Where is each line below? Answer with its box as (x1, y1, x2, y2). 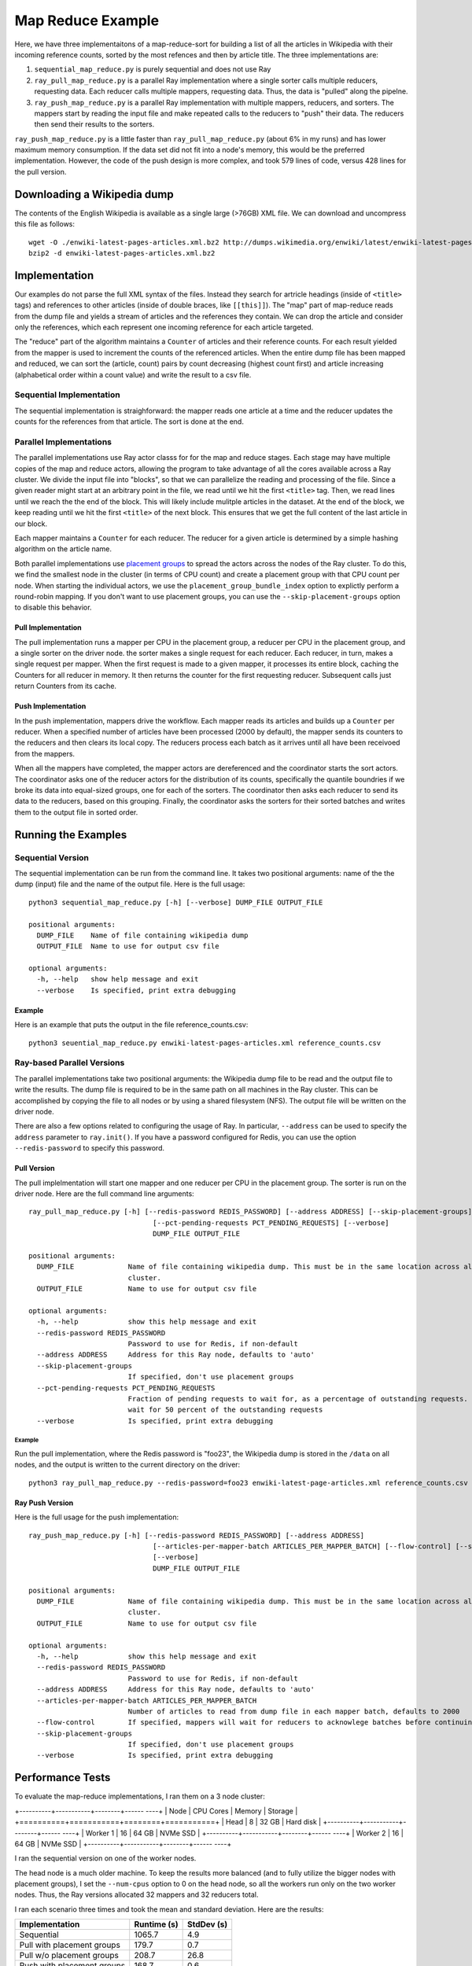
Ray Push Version (14, 1498, 74, 1508)
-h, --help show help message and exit (36, 975, 199, 984)
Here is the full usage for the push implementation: (14, 1512, 179, 1522)
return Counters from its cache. (14, 681, 117, 691)
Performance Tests (14, 1771, 111, 1784)
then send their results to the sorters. (34, 120, 155, 129)
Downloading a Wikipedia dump (14, 187, 174, 201)
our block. (14, 519, 47, 528)
